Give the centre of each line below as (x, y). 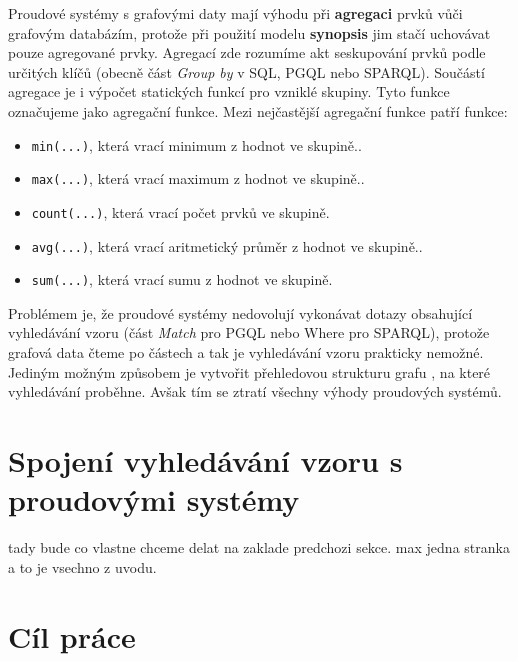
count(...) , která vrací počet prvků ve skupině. (180, 211)
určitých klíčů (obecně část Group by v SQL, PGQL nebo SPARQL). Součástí (246, 71)
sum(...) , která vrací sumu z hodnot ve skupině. (182, 279)
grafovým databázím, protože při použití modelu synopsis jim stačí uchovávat (249, 32)
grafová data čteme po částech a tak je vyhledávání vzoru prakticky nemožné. (246, 352)
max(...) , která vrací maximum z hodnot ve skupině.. (198, 178)
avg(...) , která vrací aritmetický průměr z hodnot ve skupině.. (227, 245)
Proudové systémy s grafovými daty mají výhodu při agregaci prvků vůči (235, 13)
